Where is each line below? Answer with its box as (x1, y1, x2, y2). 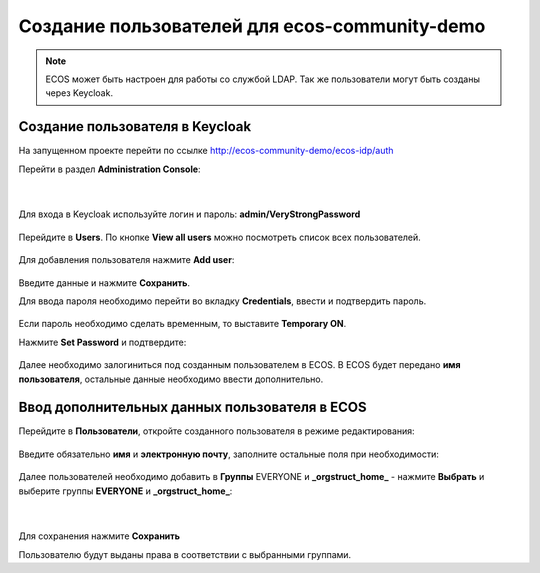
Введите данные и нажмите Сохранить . (18, 276, 190, 289)
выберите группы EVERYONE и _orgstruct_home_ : (18, 485, 233, 497)
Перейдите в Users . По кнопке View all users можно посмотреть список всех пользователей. (18, 231, 422, 243)
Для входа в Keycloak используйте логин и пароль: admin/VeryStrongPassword (18, 208, 361, 220)
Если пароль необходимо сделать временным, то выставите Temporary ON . (18, 318, 347, 330)
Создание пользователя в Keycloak (18, 118, 252, 135)
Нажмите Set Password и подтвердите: (18, 336, 187, 348)
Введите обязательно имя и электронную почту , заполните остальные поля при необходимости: (18, 448, 439, 460)
